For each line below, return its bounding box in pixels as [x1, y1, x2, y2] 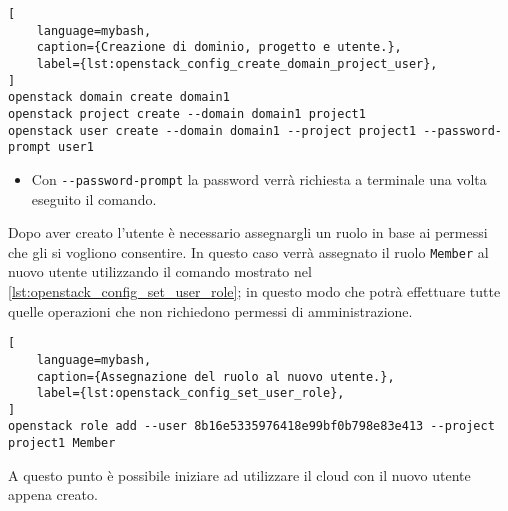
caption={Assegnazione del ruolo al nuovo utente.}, [36, 369, 395, 384]
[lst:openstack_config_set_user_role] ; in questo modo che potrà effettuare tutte [8, 281, 501, 301]
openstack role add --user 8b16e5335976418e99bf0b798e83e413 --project [8, 419, 495, 434]
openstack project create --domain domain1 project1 [8, 106, 366, 121]
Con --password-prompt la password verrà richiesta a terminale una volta [31, 168, 487, 189]
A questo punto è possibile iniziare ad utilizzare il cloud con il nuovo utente [8, 464, 471, 485]
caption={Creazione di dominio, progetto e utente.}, [36, 40, 402, 55]
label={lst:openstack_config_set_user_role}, [36, 386, 345, 401]
